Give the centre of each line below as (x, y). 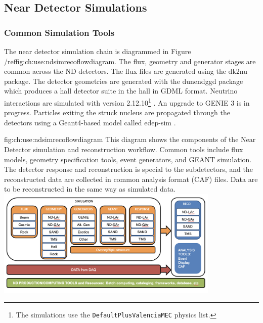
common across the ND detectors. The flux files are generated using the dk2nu (126, 71)
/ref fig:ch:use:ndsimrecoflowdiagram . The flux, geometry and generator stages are (130, 61)
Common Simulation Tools (59, 32)
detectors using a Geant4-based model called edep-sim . (90, 122)
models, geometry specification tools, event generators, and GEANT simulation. (128, 159)
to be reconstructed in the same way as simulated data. (90, 189)
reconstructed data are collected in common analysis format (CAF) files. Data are (131, 179)
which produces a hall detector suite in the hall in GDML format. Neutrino (121, 91)
